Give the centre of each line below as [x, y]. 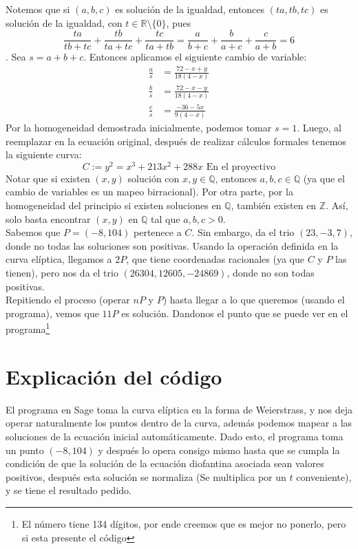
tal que [166, 218]
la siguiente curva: [44, 154]
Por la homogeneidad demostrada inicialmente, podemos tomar [139, 128]
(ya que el [324, 178]
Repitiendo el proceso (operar [68, 300]
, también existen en [274, 205]
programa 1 [28, 328]
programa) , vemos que [52, 313]
